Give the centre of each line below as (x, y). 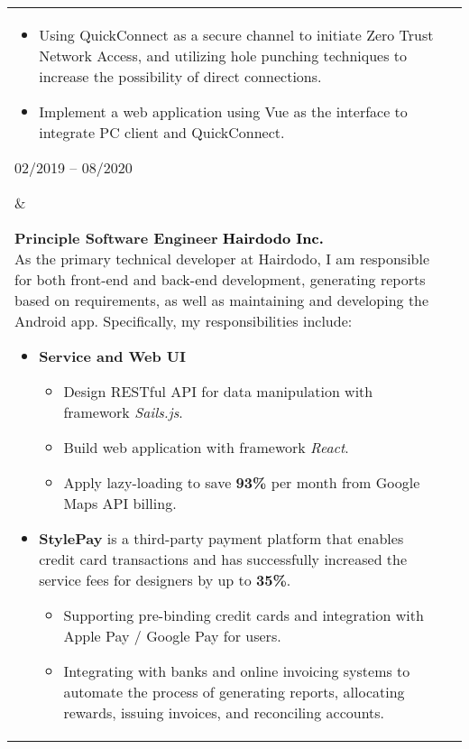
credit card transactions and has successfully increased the (223, 559)
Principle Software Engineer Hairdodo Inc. (169, 238)
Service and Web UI (112, 356)
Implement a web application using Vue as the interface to (223, 111)
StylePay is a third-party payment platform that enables (221, 538)
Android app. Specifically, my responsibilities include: (184, 321)
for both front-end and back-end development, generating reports (220, 279)
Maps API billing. (120, 503)
